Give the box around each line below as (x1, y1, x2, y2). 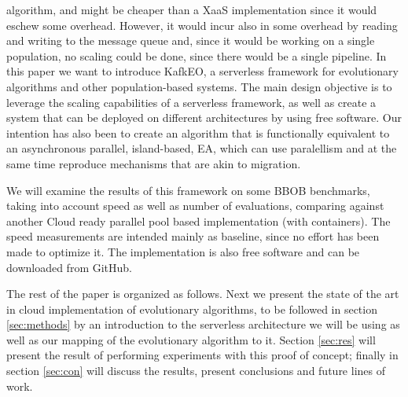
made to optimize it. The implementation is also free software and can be (6, 243, 360, 259)
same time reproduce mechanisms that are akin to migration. (6, 155, 301, 171)
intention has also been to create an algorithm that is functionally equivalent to (6, 124, 390, 141)
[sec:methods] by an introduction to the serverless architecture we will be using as (6, 316, 400, 333)
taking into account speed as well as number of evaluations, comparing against (6, 197, 384, 214)
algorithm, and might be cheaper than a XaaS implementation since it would (6, 2, 377, 17)
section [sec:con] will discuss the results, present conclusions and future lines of (6, 362, 385, 379)
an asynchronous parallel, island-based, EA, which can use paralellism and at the (6, 140, 397, 156)
